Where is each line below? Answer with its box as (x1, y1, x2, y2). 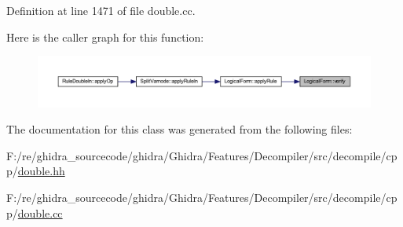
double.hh (17, 163, 65, 179)
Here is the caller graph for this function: (6, 28, 204, 45)
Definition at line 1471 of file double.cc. (6, 2, 196, 18)
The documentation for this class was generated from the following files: (6, 121, 353, 137)
